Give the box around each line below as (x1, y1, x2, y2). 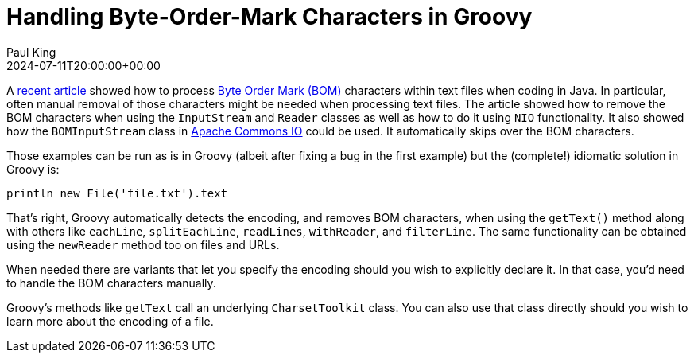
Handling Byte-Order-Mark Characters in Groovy (6, 3, 533, 30)
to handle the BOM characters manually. (6, 275, 216, 290)
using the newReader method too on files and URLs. (6, 237, 280, 252)
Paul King (6, 45, 56, 59)
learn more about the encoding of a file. (6, 314, 214, 328)
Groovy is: (6, 162, 60, 176)
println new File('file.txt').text (6, 186, 228, 200)
